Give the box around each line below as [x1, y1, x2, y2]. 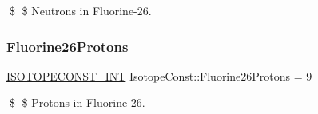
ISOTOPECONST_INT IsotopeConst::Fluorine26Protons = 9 [6, 67, 312, 84]
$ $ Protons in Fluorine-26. [9, 94, 145, 111]
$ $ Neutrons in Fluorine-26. [9, 2, 152, 18]
